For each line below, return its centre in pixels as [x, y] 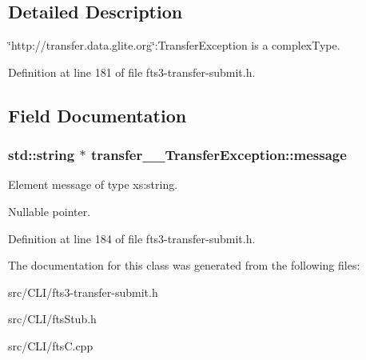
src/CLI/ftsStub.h [52, 319]
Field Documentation [97, 115]
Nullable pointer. [50, 211]
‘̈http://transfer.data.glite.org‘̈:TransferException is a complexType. [174, 45]
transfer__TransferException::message [219, 155]
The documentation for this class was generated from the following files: [184, 265]
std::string [42, 155]
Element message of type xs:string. [93, 184]
